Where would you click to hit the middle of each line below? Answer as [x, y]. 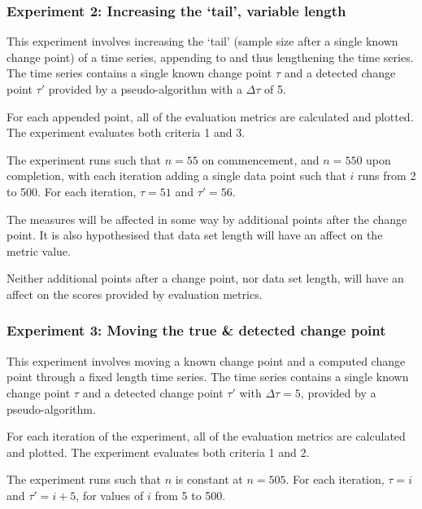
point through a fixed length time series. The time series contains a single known [208, 377]
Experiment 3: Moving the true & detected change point [196, 330]
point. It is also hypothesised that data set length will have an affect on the [195, 235]
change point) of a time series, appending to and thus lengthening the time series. [210, 57]
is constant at [209, 479]
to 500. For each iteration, [72, 191]
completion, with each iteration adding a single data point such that [176, 176]
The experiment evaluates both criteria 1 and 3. [126, 132]
